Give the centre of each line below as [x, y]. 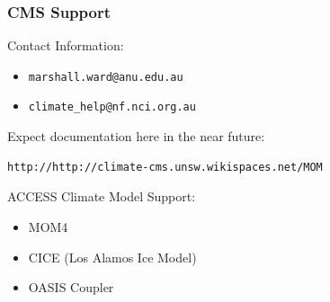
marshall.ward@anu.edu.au [106, 77]
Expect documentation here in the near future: [136, 136]
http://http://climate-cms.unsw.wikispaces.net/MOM [165, 167]
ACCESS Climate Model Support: [102, 196]
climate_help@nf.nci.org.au [112, 107]
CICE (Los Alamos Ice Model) [112, 257]
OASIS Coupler [71, 287]
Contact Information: [66, 45]
